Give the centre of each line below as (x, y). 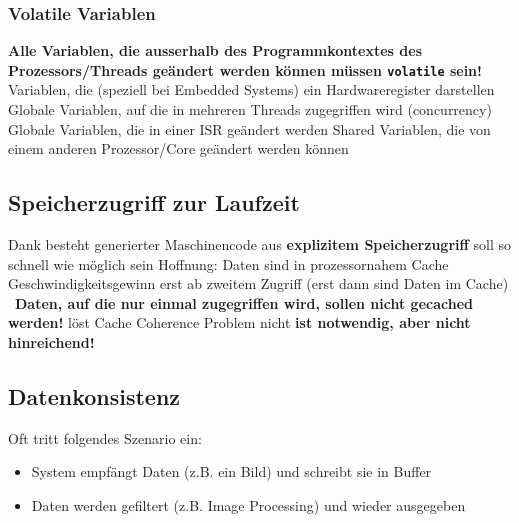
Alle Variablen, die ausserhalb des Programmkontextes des (215, 50)
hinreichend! (51, 342)
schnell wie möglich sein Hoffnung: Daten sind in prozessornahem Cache (228, 263)
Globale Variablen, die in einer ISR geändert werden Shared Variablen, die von (249, 128)
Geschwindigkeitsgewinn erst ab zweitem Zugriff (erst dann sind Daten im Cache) (258, 283)
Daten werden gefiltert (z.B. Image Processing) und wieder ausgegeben (248, 505)
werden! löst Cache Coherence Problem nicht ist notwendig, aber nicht (239, 322)
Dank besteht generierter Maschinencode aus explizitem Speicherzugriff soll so (260, 244)
